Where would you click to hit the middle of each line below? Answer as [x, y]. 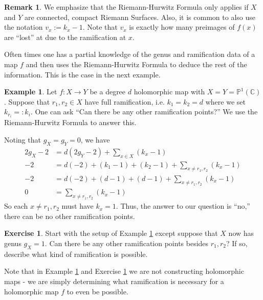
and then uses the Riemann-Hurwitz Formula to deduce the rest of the [136, 64]
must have [78, 206]
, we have [95, 140]
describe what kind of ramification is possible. [76, 254]
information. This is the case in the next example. [82, 74]
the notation [24, 27]
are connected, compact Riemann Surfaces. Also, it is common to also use [140, 17]
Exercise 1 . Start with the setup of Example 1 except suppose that [111, 233]
